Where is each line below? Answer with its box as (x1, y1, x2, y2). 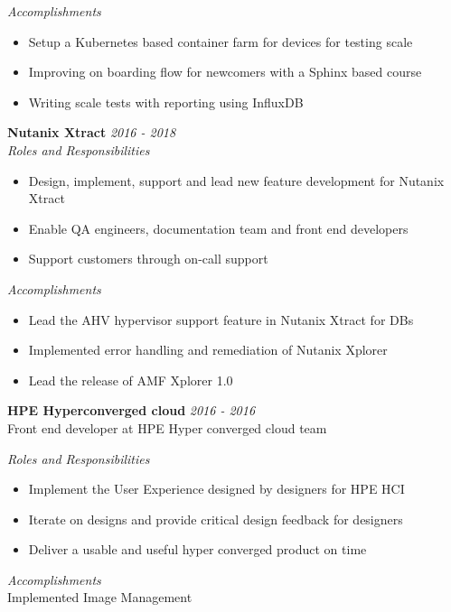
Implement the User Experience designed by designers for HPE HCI (28, 479, 405, 498)
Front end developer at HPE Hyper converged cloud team (7, 418, 327, 437)
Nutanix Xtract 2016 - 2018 (7, 123, 176, 142)
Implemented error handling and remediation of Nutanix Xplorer (28, 340, 388, 359)
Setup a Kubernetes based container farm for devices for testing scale (28, 32, 413, 51)
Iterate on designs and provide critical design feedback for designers (28, 509, 403, 528)
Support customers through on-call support (28, 249, 268, 268)
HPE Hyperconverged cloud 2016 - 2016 (7, 401, 256, 420)
